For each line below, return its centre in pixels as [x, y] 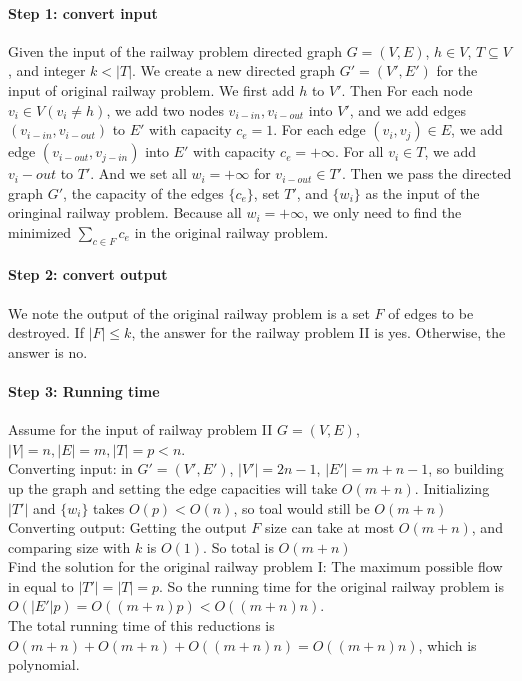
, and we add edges [408, 109]
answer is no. [48, 351]
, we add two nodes [165, 109]
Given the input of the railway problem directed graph [175, 50]
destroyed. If [46, 332]
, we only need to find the [383, 212]
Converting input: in [70, 468]
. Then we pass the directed [426, 173]
